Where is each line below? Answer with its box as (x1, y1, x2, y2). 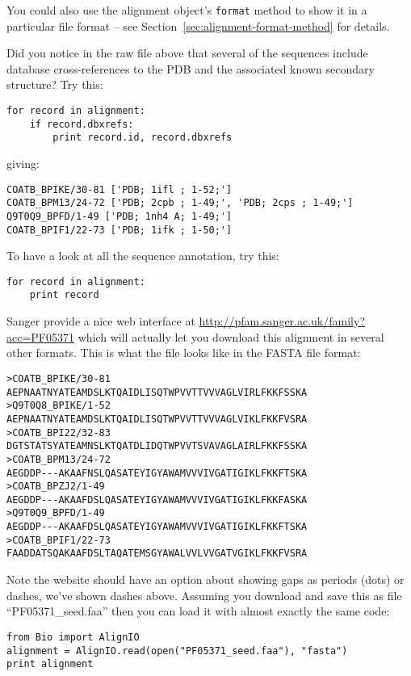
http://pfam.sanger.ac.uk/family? (199, 313, 365, 330)
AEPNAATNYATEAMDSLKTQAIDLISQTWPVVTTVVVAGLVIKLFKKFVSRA (6, 413, 308, 425)
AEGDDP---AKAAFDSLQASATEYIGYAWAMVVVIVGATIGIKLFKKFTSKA (6, 521, 308, 533)
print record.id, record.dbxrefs (52, 132, 233, 144)
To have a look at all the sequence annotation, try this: (6, 247, 279, 264)
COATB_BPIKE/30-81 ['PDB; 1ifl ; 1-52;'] (6, 183, 233, 195)
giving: (6, 155, 40, 171)
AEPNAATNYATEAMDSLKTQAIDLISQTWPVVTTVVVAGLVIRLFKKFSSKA (6, 386, 308, 398)
